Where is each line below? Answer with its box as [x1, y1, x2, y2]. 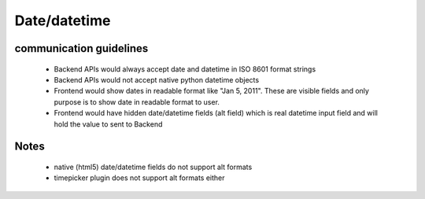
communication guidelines [14, 42, 149, 55]
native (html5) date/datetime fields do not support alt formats [54, 162, 253, 171]
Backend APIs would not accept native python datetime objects [54, 75, 260, 84]
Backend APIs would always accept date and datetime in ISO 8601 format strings [54, 64, 316, 74]
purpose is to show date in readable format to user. [54, 97, 220, 106]
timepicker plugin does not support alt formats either [54, 173, 225, 182]
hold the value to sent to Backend [54, 119, 163, 129]
